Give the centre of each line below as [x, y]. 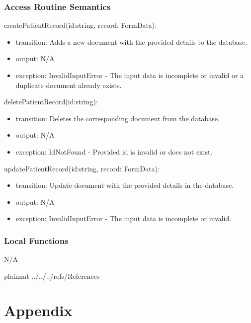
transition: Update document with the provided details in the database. [125, 185]
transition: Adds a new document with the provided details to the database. [131, 41]
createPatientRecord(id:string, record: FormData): [81, 25]
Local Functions [36, 240]
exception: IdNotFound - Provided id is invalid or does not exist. [114, 151]
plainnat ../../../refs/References [52, 276]
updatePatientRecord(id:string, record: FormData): [82, 168]
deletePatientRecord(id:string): [51, 102]
